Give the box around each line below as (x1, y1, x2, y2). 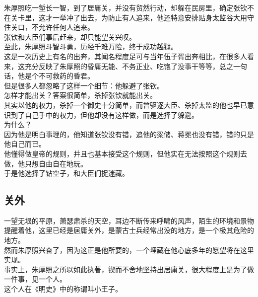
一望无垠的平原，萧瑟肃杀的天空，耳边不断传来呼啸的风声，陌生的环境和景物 (4, 215, 254, 225)
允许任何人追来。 (38, 22, 94, 32)
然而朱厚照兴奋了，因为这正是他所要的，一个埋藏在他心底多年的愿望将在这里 (4, 244, 254, 255)
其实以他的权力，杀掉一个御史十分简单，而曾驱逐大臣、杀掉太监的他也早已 (4, 99, 247, 110)
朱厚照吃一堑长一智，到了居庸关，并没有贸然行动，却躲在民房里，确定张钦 (4, 2, 247, 12)
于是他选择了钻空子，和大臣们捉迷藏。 (4, 168, 129, 178)
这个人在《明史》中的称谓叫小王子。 (4, 284, 122, 294)
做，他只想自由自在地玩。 (4, 158, 87, 168)
